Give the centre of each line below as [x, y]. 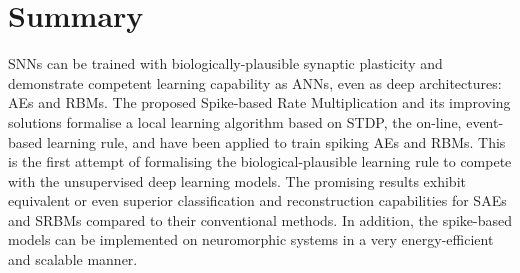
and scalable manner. [73, 259]
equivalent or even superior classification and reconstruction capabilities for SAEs [257, 200]
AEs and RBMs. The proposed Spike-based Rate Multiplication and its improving [259, 102]
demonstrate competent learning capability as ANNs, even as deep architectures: [255, 82]
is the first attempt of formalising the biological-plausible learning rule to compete [260, 161]
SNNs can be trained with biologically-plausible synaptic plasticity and [225, 63]
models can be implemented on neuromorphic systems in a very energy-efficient [251, 239]
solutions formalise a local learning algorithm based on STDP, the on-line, [235, 121]
